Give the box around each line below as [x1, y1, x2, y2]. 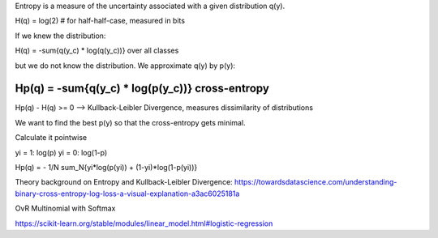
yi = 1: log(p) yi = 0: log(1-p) [15, 147, 108, 157]
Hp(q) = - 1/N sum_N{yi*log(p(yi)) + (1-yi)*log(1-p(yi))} [15, 163, 198, 172]
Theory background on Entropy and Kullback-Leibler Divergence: [15, 177, 233, 187]
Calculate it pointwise [15, 133, 88, 142]
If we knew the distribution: [15, 31, 106, 40]
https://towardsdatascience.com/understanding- [234, 177, 397, 187]
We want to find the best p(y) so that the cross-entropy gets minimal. [15, 117, 247, 127]
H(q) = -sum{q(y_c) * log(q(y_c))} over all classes [15, 45, 179, 56]
